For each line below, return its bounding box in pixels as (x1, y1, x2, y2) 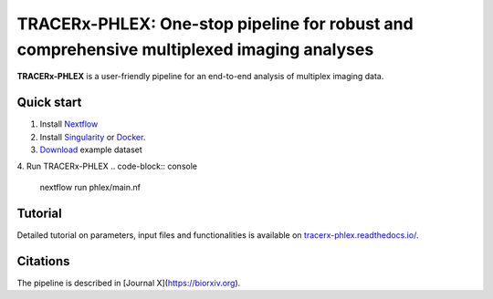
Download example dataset (39, 144, 143, 155)
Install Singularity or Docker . (39, 131, 146, 142)
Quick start (16, 95, 82, 110)
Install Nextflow (39, 119, 99, 129)
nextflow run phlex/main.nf (39, 181, 142, 192)
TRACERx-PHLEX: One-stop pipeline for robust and (16, 14, 414, 34)
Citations (16, 253, 70, 269)
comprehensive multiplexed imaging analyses (16, 39, 374, 59)
